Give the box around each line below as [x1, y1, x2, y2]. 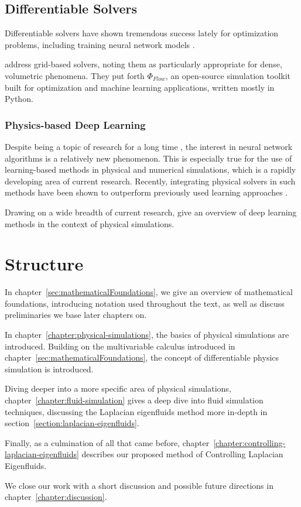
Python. [5, 93, 33, 105]
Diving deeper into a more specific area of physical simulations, [5, 382, 231, 395]
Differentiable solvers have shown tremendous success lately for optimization [5, 27, 279, 39]
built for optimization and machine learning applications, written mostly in [5, 81, 275, 93]
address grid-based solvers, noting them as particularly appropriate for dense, [5, 58, 282, 70]
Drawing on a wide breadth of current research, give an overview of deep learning [5, 205, 297, 218]
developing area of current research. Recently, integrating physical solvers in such [5, 174, 296, 187]
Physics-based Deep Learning [5, 117, 146, 132]
